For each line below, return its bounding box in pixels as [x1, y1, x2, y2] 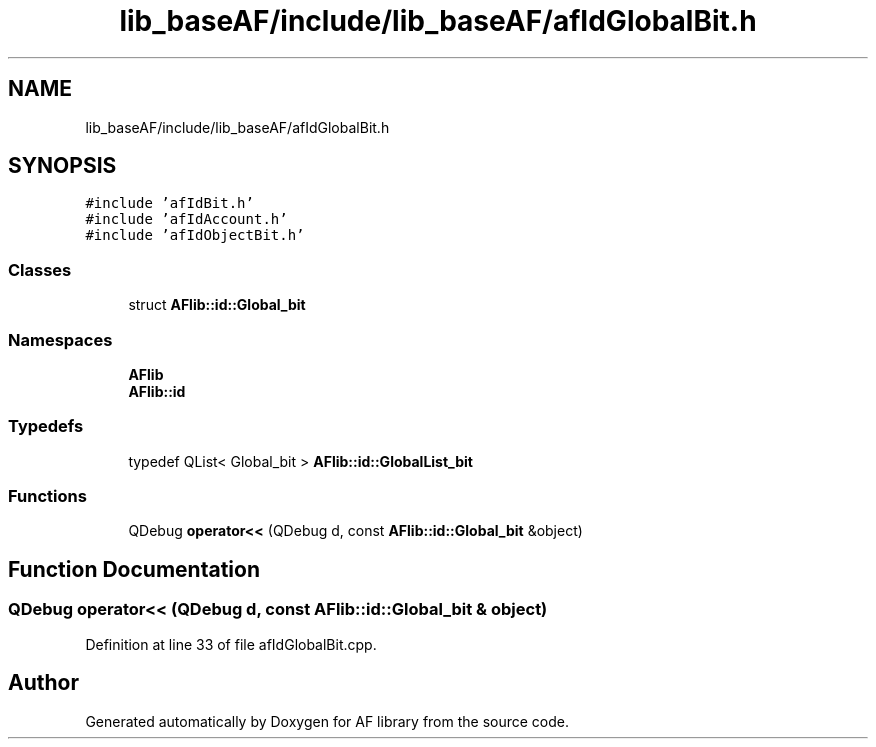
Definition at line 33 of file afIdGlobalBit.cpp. [85, 635, 377, 653]
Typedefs [8, 416, 84, 437]
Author [8, 670, 79, 696]
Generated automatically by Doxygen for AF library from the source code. [85, 712, 570, 730]
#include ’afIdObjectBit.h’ [85, 227, 305, 244]
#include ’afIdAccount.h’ [85, 211, 288, 228]
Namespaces [8, 329, 113, 350]
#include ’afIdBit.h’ [85, 195, 254, 212]
